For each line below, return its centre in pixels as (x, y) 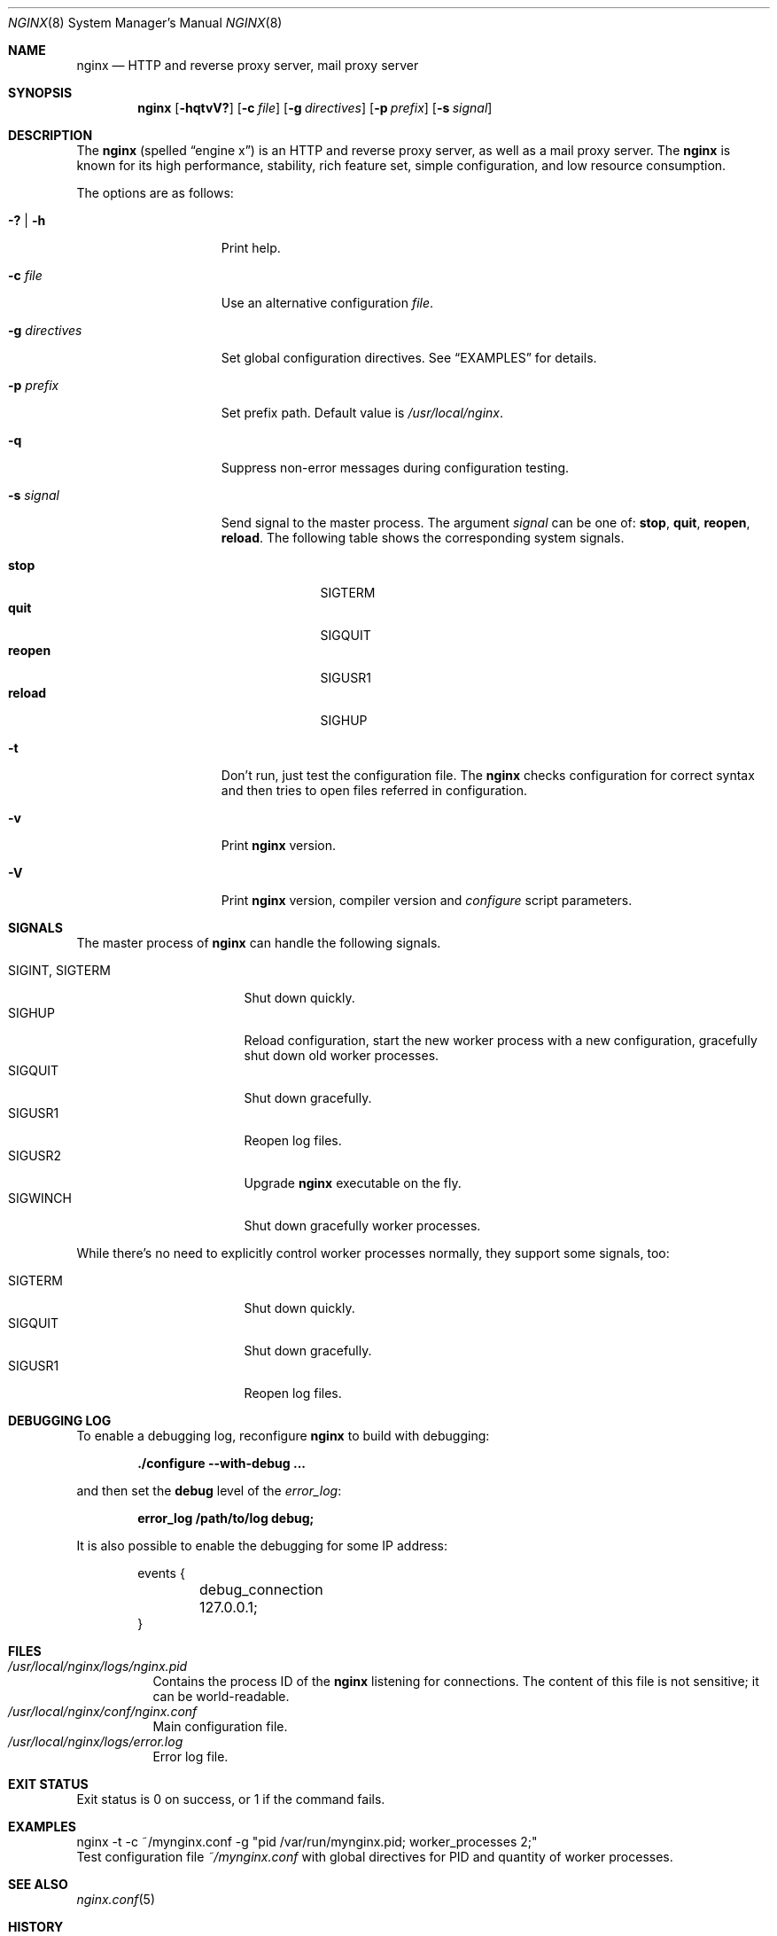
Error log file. (190, 1756)
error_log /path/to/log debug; (226, 1518)
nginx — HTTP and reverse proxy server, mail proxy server (248, 65)
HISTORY (36, 1927)
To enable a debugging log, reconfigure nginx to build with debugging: (283, 1436)
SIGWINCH (40, 1198)
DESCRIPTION (51, 135)
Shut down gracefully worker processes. (362, 1226)
